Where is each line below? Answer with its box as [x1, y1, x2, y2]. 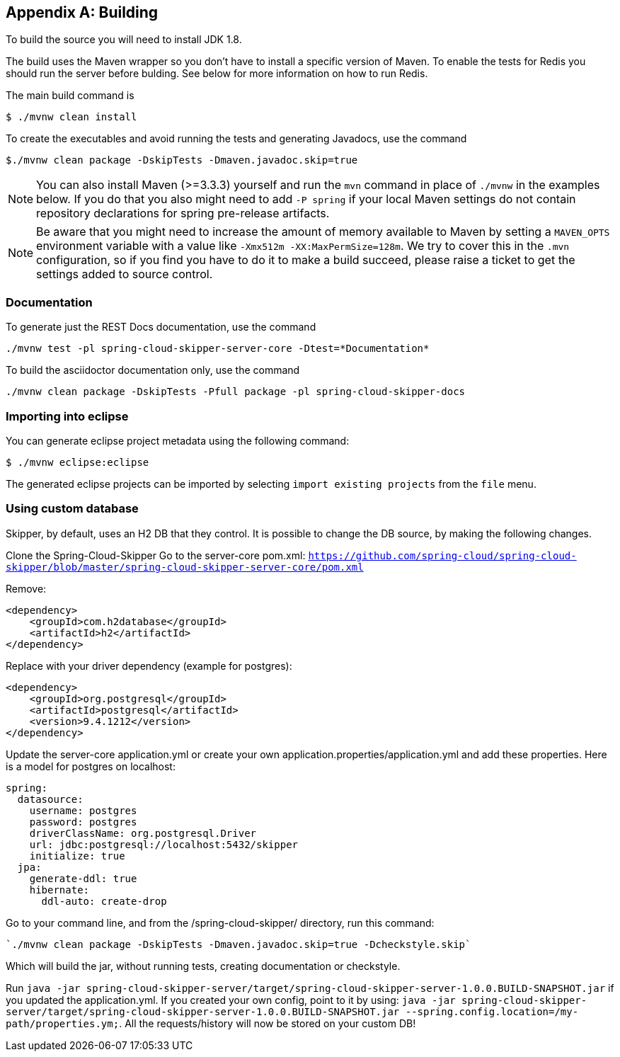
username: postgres [29, 804, 137, 816]
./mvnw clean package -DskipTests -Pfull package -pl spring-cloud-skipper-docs [6, 386, 466, 398]
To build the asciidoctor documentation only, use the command [6, 364, 300, 377]
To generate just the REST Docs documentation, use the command [6, 321, 316, 333]
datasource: [17, 793, 84, 805]
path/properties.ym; [6, 1017, 120, 1029]
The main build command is [6, 89, 134, 102]
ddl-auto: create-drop [41, 895, 167, 907]
